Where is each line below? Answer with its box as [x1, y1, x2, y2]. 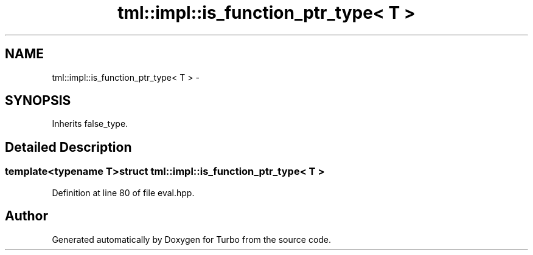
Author [5, 208, 48, 224]
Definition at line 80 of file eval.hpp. [52, 187, 195, 198]
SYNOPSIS [5, 93, 71, 109]
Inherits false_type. [52, 118, 128, 129]
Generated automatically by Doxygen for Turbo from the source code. [52, 234, 332, 245]
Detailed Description [5, 139, 132, 155]
